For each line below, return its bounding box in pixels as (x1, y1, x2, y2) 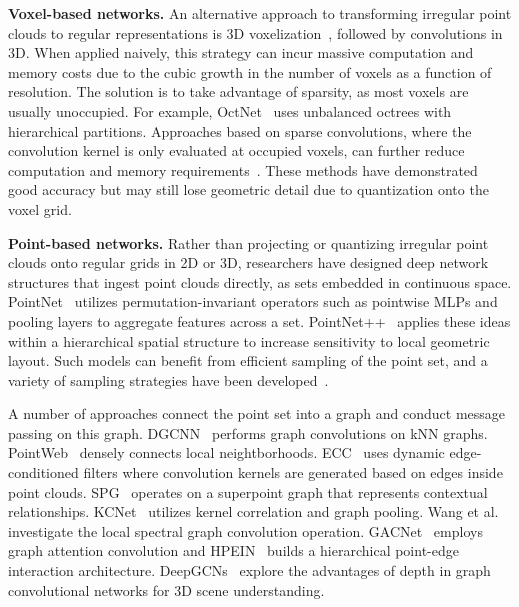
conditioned (8, 462, 79, 483)
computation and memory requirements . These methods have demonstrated (8, 159, 478, 180)
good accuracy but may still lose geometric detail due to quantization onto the (8, 179, 489, 200)
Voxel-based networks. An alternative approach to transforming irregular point (8, 3, 512, 23)
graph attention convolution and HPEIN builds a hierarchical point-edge (8, 540, 459, 561)
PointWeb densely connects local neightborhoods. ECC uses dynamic (8, 442, 445, 463)
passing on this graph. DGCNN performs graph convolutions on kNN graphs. (8, 422, 488, 443)
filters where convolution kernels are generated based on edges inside (83, 462, 503, 483)
